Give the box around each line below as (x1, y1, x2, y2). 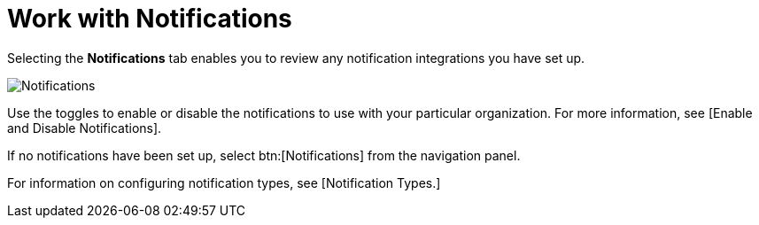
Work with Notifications (7, 4, 292, 34)
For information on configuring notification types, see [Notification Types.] (7, 175, 441, 190)
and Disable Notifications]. (7, 120, 162, 136)
